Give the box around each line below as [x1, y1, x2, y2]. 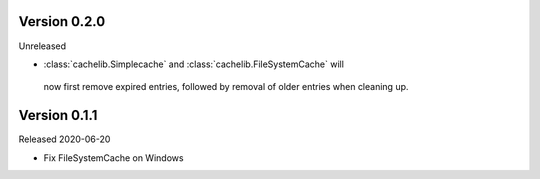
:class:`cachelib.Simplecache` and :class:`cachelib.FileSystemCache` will [43, 58, 345, 70]
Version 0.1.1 [18, 107, 98, 124]
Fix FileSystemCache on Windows [43, 151, 184, 164]
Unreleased [18, 40, 67, 52]
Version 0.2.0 [18, 13, 106, 30]
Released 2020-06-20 [18, 133, 111, 145]
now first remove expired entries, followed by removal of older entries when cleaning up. [43, 81, 409, 93]
